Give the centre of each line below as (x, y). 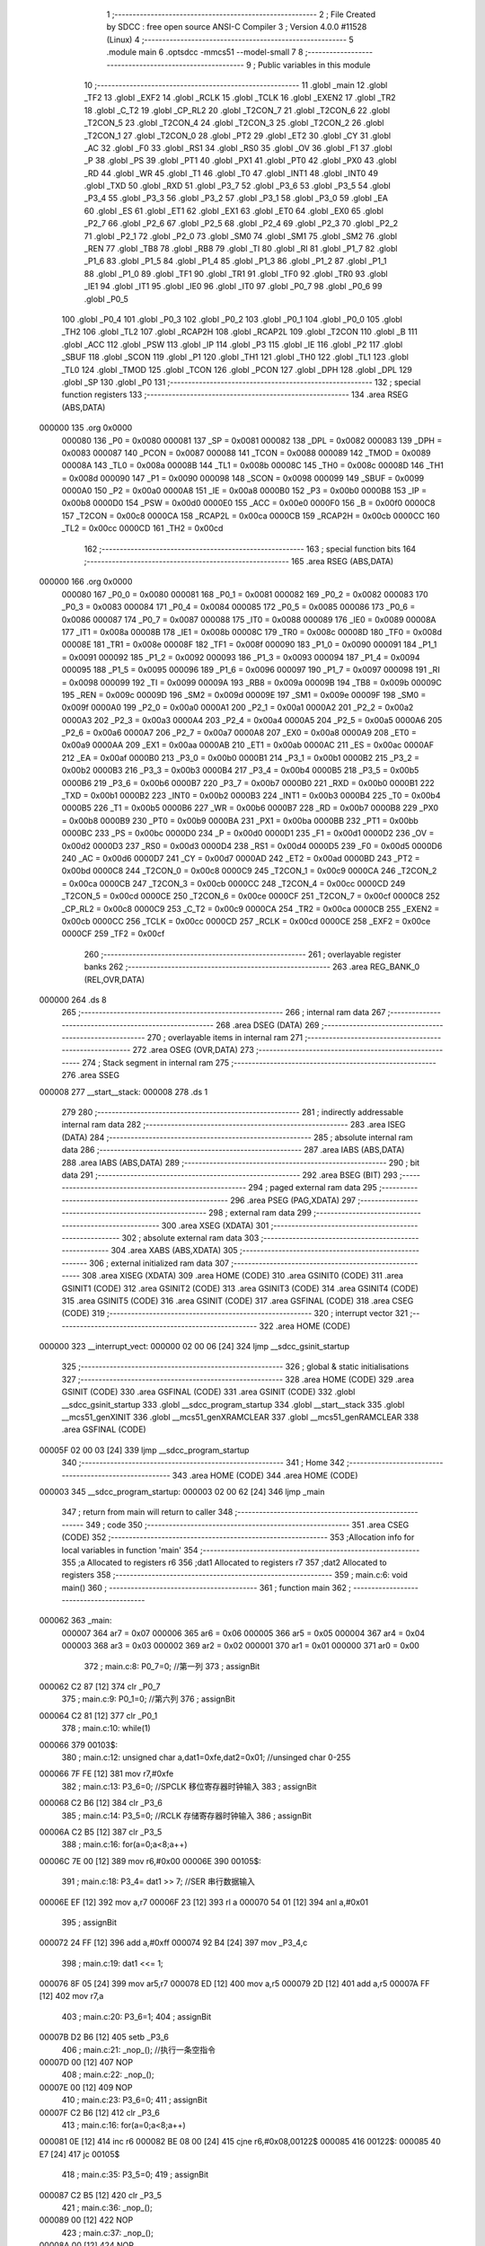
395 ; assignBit (89, 1922)
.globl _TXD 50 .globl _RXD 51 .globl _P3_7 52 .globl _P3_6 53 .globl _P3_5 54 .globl (237, 186)
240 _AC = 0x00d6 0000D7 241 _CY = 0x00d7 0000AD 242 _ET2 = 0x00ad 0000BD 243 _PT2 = (241, 858)
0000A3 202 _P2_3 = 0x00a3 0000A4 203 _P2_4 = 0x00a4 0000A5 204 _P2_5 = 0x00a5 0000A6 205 (252, 720)
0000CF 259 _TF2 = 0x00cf (113, 933)
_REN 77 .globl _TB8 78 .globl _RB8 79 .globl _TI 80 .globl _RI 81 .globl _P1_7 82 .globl (241, 249)
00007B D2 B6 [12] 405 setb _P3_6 (104, 2037)
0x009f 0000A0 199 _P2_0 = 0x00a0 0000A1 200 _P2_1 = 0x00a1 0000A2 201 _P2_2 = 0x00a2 (238, 707)
